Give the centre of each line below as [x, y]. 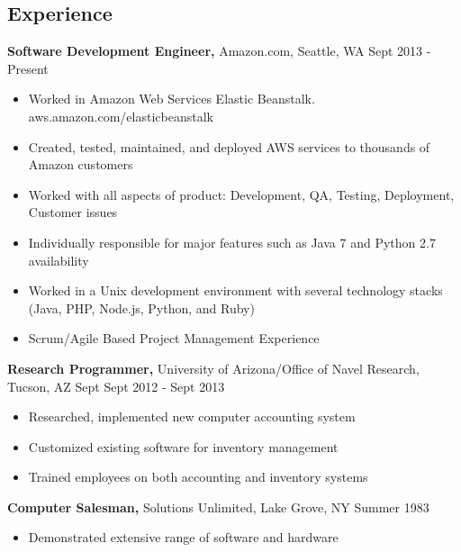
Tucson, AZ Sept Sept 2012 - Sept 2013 [116, 386]
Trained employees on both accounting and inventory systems [198, 477]
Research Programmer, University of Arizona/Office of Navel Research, [213, 368]
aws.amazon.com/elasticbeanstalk [121, 116]
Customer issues [73, 212]
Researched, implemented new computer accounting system [192, 416]
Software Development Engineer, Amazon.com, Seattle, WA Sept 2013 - [219, 51]
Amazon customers [81, 164]
